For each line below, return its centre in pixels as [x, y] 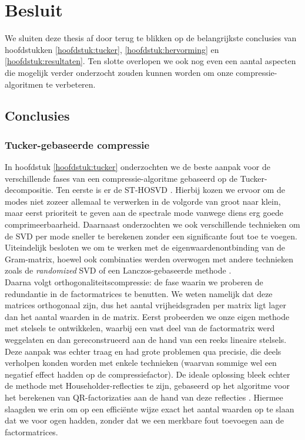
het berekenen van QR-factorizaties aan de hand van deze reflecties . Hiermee [144, 397]
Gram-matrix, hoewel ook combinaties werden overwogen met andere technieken [149, 259]
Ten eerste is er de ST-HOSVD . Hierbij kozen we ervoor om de [170, 190]
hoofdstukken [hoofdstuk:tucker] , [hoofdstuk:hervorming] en [112, 49]
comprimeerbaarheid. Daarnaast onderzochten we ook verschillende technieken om [152, 224]
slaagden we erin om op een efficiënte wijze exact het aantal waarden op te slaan [150, 409]
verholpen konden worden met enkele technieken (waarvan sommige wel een [141, 363]
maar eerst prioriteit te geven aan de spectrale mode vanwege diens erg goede [144, 213]
